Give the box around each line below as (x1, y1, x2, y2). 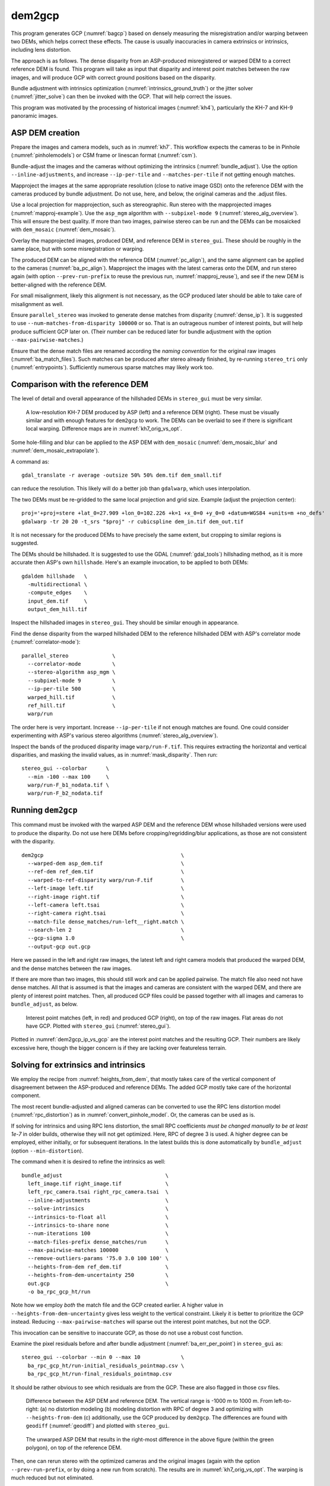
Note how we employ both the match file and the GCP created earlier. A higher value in (11, 1302, 224, 1309)
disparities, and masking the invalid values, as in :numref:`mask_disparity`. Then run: (11, 751, 218, 758)
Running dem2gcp (11, 805, 78, 816)
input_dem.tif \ (27, 597, 88, 605)
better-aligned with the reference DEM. (11, 281, 107, 288)
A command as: (11, 458, 50, 465)
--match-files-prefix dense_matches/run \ (27, 1238, 169, 1245)
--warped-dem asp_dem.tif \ (27, 860, 185, 867)
